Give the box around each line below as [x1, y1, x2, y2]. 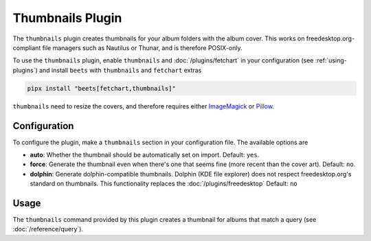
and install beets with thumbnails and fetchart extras [38, 66, 202, 74]
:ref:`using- [315, 56, 347, 65]
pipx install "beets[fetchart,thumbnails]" [27, 84, 177, 92]
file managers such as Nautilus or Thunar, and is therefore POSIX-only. [42, 43, 243, 51]
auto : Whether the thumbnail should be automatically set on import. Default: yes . [30, 150, 260, 159]
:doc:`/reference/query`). [12, 225, 84, 233]
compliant [12, 43, 41, 51]
